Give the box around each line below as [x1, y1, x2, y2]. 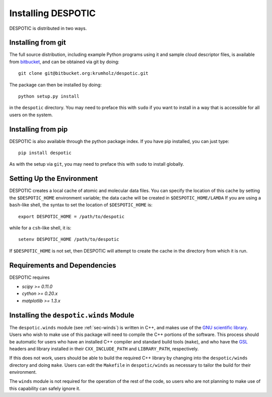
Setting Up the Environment [9, 174, 98, 183]
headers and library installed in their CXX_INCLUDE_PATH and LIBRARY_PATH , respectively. [9, 345, 199, 352]
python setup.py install [18, 93, 80, 100]
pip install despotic [18, 150, 72, 156]
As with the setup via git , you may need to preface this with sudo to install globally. [9, 161, 184, 167]
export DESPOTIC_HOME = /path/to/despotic [18, 214, 125, 219]
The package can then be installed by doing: [9, 81, 102, 88]
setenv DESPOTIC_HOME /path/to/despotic [18, 236, 119, 242]
